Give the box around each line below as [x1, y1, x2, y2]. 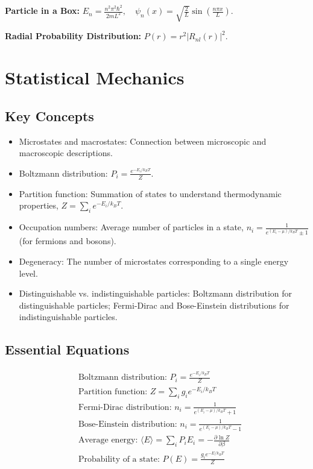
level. [19, 266, 38, 279]
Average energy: [78, 436, 138, 445]
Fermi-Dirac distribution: [78, 403, 172, 412]
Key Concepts [5, 106, 94, 125]
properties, [19, 199, 58, 212]
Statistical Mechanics [5, 65, 185, 90]
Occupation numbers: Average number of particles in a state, [19, 221, 244, 233]
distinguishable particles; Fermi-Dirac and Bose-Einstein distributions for [19, 298, 289, 311]
